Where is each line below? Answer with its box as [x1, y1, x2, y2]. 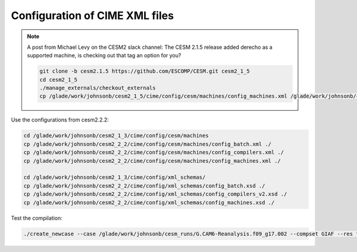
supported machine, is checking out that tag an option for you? [27, 52, 181, 59]
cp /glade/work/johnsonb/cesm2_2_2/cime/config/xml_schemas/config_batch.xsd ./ [23, 182, 265, 189]
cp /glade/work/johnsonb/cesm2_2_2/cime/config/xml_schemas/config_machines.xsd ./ [23, 199, 275, 206]
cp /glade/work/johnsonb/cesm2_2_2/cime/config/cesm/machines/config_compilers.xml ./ [23, 149, 284, 156]
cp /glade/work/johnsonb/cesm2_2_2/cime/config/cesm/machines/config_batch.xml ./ [23, 141, 272, 147]
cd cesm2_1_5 [39, 76, 77, 83]
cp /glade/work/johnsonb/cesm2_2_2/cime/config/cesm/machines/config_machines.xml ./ [23, 157, 281, 164]
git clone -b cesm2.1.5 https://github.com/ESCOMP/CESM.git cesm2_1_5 [39, 68, 250, 74]
